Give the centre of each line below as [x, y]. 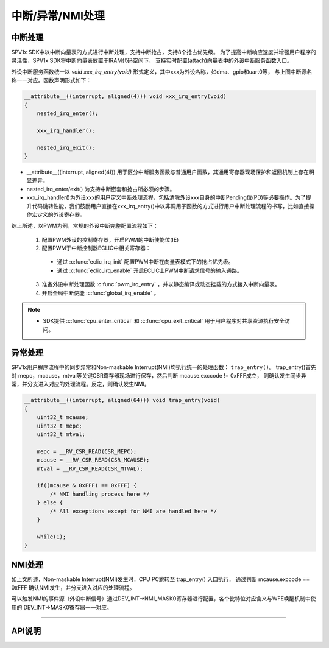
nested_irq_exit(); [66, 147]
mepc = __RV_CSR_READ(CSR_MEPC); [87, 451]
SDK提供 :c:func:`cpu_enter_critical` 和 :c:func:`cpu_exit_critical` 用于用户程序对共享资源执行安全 [164, 321]
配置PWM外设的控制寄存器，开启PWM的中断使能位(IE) [110, 239]
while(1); [51, 537]
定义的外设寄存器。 [61, 214]
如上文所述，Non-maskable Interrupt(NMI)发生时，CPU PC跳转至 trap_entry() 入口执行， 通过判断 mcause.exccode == [161, 579]
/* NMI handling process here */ [100, 494]
